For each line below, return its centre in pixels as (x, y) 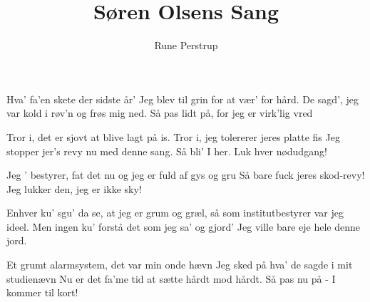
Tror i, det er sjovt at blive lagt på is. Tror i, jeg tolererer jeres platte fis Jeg (173, 136)
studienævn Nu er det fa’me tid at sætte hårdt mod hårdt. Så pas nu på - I (171, 278)
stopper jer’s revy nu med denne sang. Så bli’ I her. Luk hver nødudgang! (167, 151)
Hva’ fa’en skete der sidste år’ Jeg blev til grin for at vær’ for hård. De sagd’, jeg (183, 99)
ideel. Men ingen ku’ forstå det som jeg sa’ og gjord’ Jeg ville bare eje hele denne (183, 226)
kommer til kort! (42, 292)
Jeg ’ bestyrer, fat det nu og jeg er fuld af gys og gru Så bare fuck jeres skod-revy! (186, 175)
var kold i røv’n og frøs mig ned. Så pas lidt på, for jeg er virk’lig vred (160, 113)
